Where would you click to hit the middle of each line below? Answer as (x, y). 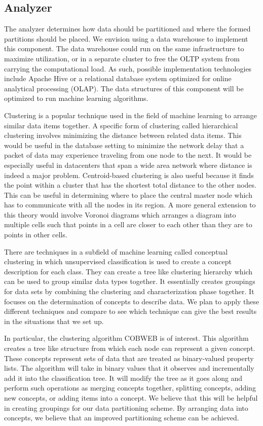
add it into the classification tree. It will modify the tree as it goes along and (123, 378)
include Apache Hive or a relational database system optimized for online (118, 78)
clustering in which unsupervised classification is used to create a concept (118, 261)
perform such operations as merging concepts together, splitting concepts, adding (130, 388)
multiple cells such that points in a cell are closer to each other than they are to (128, 224)
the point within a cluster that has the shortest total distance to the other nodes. (130, 185)
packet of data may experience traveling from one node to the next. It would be (128, 155)
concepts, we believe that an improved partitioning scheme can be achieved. (122, 418)
